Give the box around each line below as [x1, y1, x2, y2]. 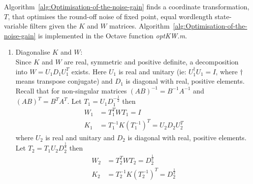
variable [4, 21, 28, 31]
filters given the [30, 21, 77, 31]
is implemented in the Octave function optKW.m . [38, 30, 187, 40]
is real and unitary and [45, 132, 115, 142]
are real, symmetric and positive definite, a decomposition [64, 56, 239, 66]
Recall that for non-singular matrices [15, 85, 127, 95]
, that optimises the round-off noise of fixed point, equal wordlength [8, 11, 213, 21]
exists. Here [71, 66, 107, 76]
